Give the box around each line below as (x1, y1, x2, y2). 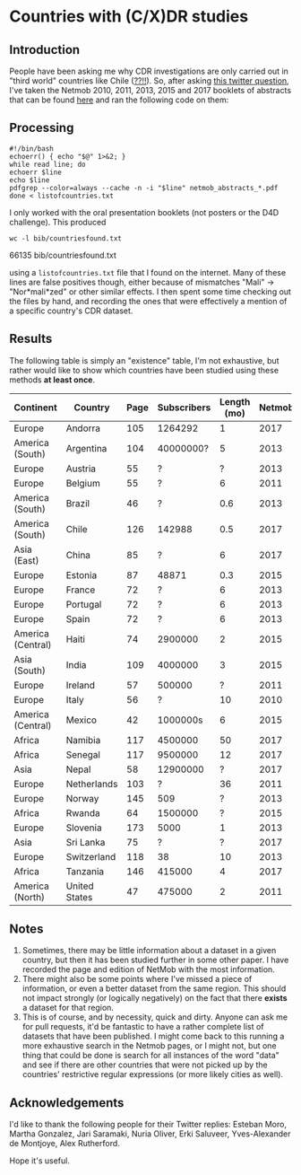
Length (219, 395, 251, 408)
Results (9, 331, 53, 346)
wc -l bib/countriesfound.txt (9, 233, 123, 243)
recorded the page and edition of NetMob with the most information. (21, 964, 275, 975)
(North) (13, 890, 46, 903)
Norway (65, 792, 99, 804)
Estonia (65, 568, 98, 581)
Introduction (9, 42, 81, 57)
